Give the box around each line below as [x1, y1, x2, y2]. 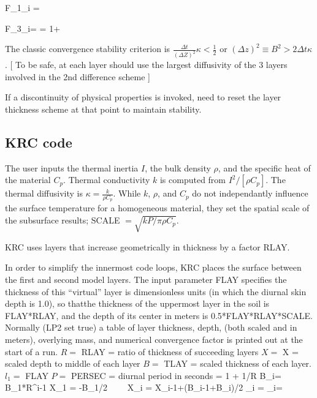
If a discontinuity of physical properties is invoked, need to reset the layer [5, 91, 281, 103]
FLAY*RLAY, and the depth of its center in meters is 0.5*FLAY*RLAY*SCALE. [5, 309, 313, 321]
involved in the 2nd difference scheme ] [5, 70, 150, 83]
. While [113, 187, 141, 200]
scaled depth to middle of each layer [5, 357, 140, 370]
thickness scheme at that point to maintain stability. [5, 102, 202, 115]
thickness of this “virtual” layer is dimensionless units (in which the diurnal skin [5, 285, 307, 298]
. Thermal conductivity [63, 173, 150, 186]
